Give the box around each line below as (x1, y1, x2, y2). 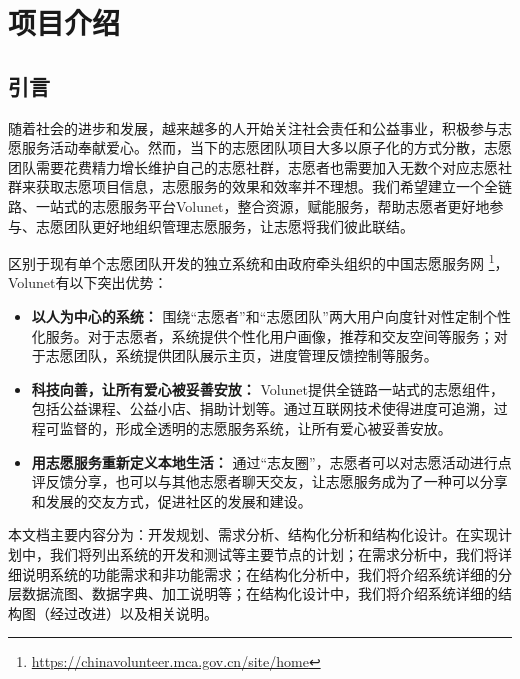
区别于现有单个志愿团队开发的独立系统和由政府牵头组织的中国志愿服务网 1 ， (8, 250, 509, 273)
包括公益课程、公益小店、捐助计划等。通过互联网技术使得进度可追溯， (31, 398, 494, 419)
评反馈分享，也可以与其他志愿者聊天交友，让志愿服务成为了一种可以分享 (31, 471, 508, 492)
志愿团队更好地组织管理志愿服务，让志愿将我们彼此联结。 (35, 215, 414, 236)
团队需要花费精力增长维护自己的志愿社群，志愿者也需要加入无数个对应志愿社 (8, 156, 512, 177)
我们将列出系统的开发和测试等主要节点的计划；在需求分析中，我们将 (49, 543, 498, 564)
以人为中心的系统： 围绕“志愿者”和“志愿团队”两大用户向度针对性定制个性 (31, 305, 511, 326)
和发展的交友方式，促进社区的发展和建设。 (31, 490, 312, 511)
